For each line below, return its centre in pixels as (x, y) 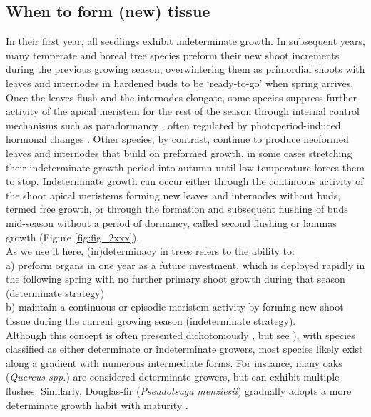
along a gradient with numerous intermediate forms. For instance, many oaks (174, 362)
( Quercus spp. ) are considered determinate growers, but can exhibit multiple (173, 377)
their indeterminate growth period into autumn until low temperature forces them (185, 167)
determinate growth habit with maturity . (97, 405)
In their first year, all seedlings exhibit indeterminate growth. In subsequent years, (185, 41)
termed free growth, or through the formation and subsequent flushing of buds (177, 209)
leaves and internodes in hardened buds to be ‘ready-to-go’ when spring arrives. (180, 82)
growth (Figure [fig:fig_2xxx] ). (72, 237)
